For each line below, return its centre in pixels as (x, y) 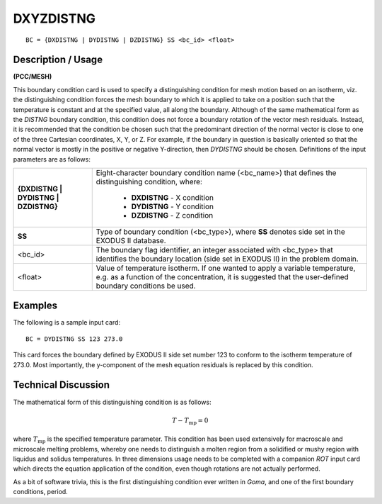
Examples (35, 306)
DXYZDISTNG (54, 18)
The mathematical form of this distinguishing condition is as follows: (112, 402)
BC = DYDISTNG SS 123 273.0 (74, 339)
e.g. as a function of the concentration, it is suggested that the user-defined (222, 276)
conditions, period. (41, 492)
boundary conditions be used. (146, 286)
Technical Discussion (61, 385)
